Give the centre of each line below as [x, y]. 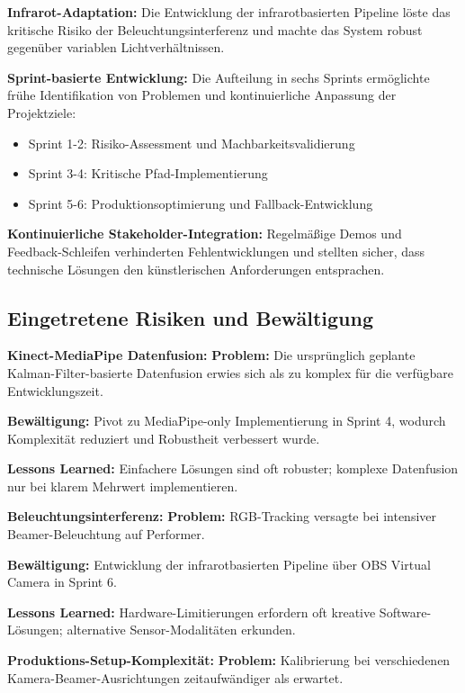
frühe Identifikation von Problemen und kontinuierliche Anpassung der [202, 95]
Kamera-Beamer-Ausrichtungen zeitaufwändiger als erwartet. [175, 677]
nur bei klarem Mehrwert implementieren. [123, 486]
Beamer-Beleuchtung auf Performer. [106, 534]
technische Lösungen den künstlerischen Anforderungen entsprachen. [196, 269]
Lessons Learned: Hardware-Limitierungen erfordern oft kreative [192, 612]
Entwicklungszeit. [55, 390]
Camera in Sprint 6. [62, 582]
